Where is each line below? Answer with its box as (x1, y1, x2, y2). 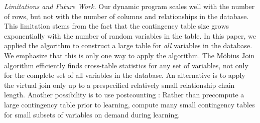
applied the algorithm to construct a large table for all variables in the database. (4, 40, 252, 51)
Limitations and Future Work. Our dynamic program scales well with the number (4, 1, 255, 11)
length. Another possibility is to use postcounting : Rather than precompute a (4, 89, 244, 100)
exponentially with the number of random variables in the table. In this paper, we (4, 30, 256, 41)
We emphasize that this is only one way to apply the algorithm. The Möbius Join (4, 50, 255, 60)
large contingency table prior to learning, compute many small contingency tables (4, 99, 255, 109)
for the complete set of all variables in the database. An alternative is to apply (4, 70, 245, 80)
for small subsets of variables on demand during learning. (4, 109, 180, 119)
